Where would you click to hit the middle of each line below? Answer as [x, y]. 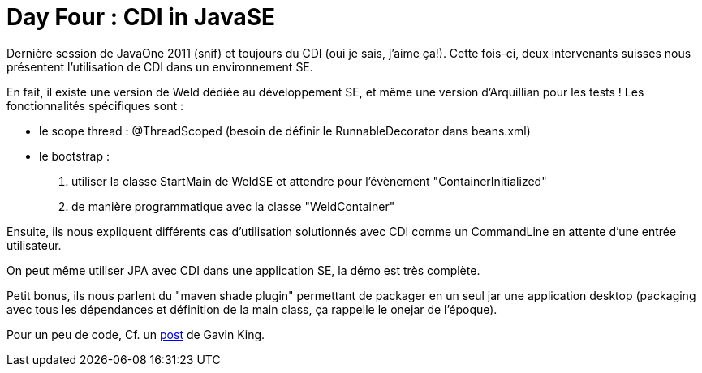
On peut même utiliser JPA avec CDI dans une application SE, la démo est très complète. [243, 270]
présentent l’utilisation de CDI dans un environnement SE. [160, 66]
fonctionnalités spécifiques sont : [95, 105]
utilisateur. [34, 245]
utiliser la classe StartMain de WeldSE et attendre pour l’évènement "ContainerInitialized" [309, 181]
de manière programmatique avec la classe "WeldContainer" [233, 206]
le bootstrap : [74, 156]
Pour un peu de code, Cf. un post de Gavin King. [136, 334]
